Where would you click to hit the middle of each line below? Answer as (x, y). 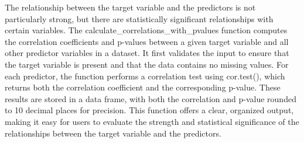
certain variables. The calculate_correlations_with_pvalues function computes (146, 30)
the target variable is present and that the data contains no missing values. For (147, 64)
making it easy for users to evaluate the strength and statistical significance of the (152, 121)
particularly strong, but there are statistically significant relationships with (139, 18)
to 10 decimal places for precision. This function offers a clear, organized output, (149, 110)
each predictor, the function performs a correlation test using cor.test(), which (145, 76)
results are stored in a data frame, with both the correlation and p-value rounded (151, 98)
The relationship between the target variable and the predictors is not (130, 7)
